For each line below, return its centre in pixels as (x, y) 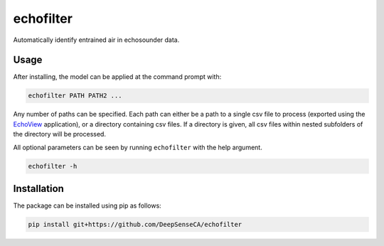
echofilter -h (53, 166)
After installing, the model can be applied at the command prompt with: (117, 77)
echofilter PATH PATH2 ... (75, 96)
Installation (38, 188)
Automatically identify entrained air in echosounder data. (96, 40)
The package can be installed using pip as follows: (87, 205)
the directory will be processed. (60, 134)
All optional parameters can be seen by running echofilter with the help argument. (138, 147)
